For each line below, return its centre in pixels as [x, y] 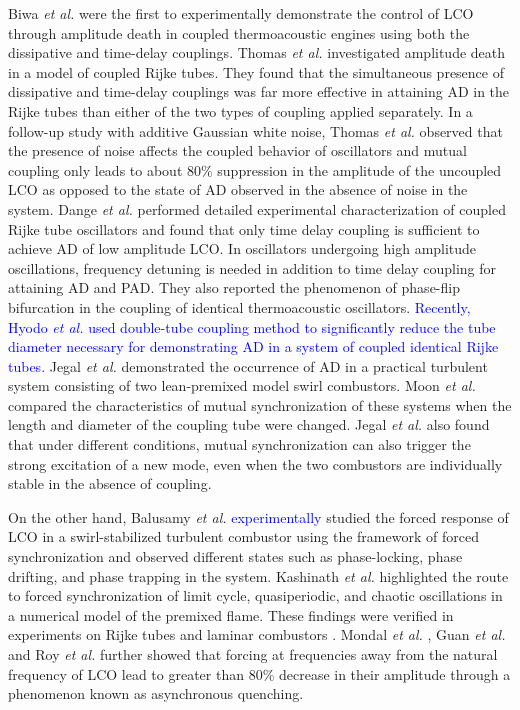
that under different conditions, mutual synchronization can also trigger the [239, 444]
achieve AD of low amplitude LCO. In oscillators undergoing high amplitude [242, 248]
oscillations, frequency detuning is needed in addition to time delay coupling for [252, 267]
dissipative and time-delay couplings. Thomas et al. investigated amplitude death [257, 52]
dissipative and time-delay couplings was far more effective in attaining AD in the [259, 91]
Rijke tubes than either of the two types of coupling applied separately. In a [240, 110]
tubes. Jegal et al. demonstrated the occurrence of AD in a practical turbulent [248, 365]
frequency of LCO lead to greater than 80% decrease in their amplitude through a [259, 673]
